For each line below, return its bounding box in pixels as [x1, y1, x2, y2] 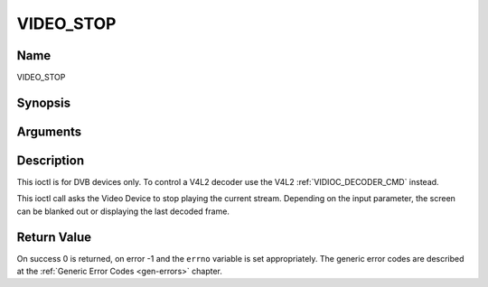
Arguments [16, 124, 82, 139]
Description [16, 153, 85, 168]
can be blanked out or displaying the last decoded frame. [16, 206, 230, 217]
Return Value [16, 229, 92, 245]
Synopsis [16, 95, 71, 110]
